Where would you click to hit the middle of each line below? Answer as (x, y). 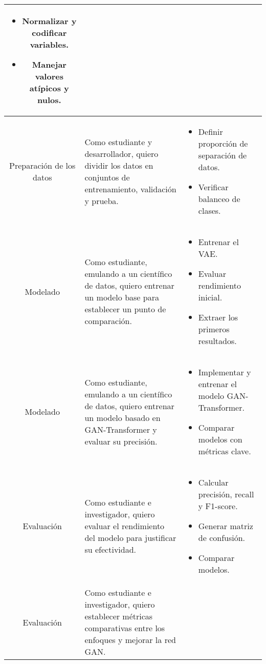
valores (49, 76)
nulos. (49, 100)
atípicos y (49, 88)
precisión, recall (226, 494)
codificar (49, 33)
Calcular (213, 482)
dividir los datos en (119, 165)
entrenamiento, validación (130, 189)
